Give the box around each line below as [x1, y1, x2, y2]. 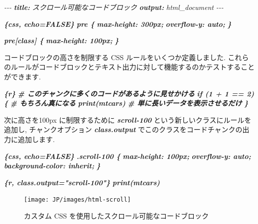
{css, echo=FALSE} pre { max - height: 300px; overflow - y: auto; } [4, 18, 232, 29]
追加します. [17, 134, 55, 144]
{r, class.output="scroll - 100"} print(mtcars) [4, 177, 160, 187]
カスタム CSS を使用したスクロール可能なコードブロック [24, 210, 209, 221]
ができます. [4, 71, 41, 81]
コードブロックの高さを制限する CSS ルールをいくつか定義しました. [4, 52, 226, 62]
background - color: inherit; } [4, 160, 101, 171]
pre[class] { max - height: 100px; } [4, 35, 119, 46]
